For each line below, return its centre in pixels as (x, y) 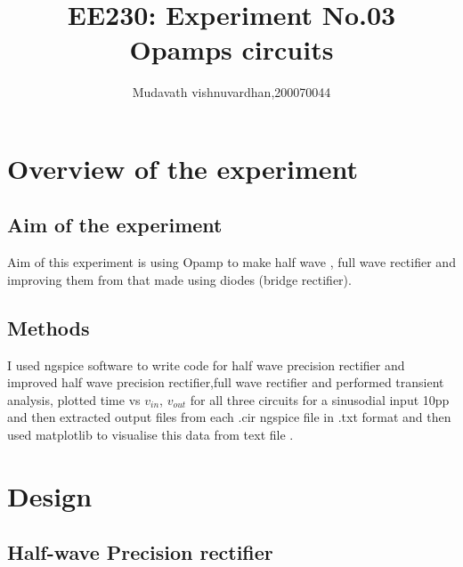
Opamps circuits (231, 49)
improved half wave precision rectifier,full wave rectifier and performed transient (226, 382)
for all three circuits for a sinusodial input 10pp (320, 399)
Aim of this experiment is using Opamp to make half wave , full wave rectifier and (231, 262)
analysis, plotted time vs (74, 399)
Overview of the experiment (183, 168)
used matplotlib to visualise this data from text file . (150, 435)
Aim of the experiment (115, 225)
